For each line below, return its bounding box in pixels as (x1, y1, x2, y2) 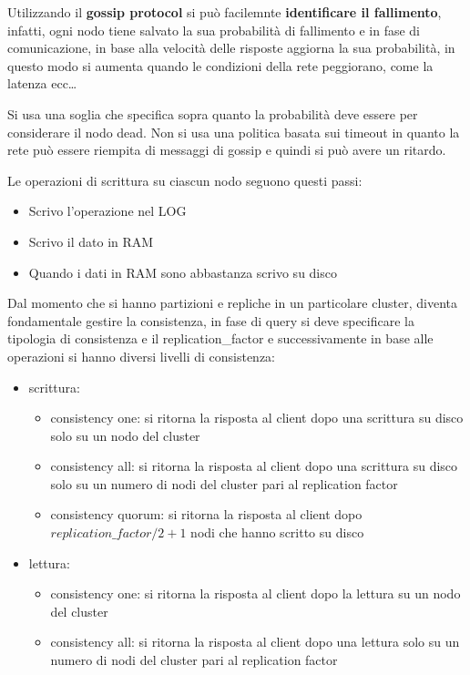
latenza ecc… (7, 74, 77, 93)
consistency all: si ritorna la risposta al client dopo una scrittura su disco (50, 456, 458, 476)
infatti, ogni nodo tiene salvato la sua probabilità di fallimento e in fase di (7, 20, 420, 39)
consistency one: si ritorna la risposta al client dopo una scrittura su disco (50, 408, 464, 427)
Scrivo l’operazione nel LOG (28, 201, 187, 220)
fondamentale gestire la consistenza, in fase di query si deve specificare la (7, 311, 414, 330)
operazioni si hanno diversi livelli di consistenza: (7, 346, 276, 365)
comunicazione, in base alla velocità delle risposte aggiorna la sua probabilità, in (7, 38, 455, 57)
